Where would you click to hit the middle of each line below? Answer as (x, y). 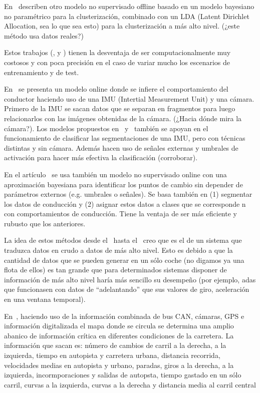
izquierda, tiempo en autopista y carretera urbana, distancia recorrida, (112, 355)
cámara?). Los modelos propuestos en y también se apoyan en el (106, 128)
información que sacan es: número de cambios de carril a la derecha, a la (115, 345)
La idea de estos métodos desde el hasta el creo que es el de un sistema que (123, 240)
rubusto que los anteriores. (45, 223)
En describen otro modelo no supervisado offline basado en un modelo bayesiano (129, 6)
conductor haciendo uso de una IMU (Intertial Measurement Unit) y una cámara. (129, 98)
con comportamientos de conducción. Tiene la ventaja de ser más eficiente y (120, 214)
